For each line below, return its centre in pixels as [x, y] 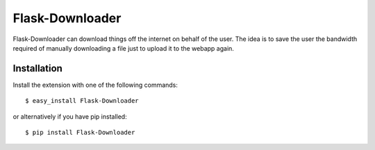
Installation [37, 68]
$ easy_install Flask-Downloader [82, 101]
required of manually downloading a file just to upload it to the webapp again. [123, 48]
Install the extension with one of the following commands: [95, 85]
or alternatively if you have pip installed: [70, 116]
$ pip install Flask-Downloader [80, 133]
